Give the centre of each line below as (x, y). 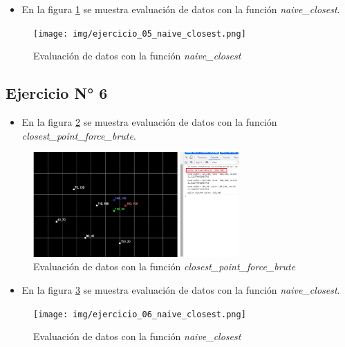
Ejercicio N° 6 (57, 93)
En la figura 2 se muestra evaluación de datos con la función (149, 122)
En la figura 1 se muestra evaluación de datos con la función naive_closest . (181, 9)
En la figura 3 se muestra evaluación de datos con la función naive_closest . (181, 290)
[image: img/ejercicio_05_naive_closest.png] (140, 34)
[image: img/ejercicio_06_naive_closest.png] (140, 314)
